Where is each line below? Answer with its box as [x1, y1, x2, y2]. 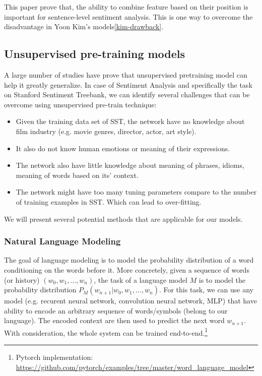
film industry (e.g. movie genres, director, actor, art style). [16, 126, 196, 136]
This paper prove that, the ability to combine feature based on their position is [4, 2, 248, 12]
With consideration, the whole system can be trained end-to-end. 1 [4, 326, 208, 338]
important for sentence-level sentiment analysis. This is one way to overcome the [4, 11, 253, 22]
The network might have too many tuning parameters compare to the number [16, 186, 257, 197]
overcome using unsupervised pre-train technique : [4, 99, 157, 109]
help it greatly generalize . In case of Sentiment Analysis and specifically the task [4, 79, 252, 90]
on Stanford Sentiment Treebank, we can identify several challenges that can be [4, 89, 250, 100]
